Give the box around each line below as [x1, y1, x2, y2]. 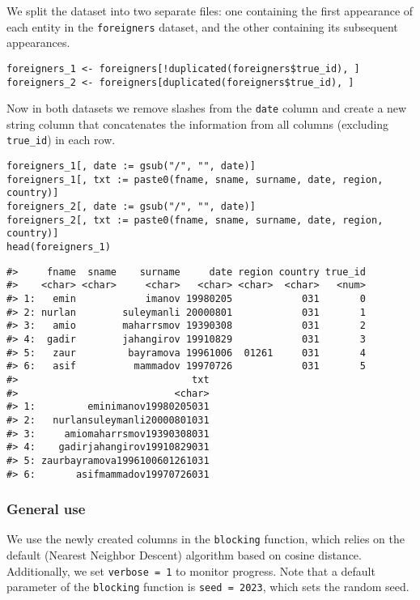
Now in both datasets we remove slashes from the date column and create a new [6, 100, 407, 117]
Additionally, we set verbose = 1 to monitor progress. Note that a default [6, 562, 375, 579]
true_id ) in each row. [6, 131, 116, 148]
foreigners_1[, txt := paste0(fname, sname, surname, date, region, [6, 173, 384, 185]
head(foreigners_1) [6, 241, 111, 253]
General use [6, 499, 86, 519]
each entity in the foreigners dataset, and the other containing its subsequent [6, 18, 398, 35]
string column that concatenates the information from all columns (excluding [6, 115, 389, 132]
